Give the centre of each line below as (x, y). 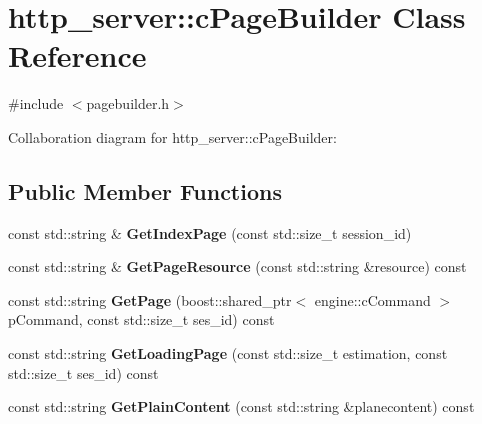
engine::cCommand (372, 299)
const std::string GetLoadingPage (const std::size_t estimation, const (228, 353)
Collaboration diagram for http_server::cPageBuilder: (172, 136)
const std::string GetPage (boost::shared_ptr (150, 299)
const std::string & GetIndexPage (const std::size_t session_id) (210, 232)
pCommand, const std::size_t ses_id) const (141, 319)
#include (36, 103)
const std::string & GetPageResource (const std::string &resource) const (237, 266)
